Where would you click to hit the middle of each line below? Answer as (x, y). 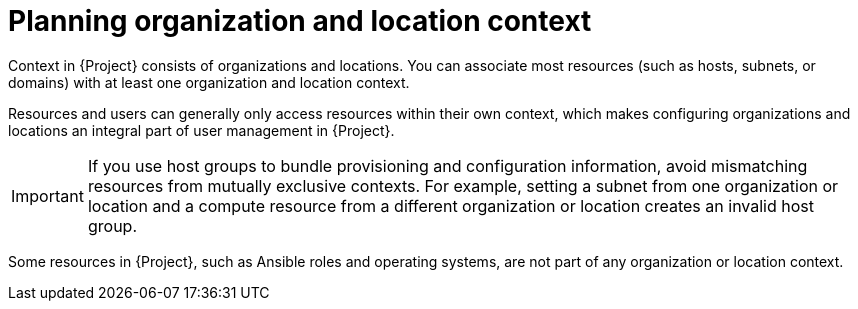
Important (47, 195)
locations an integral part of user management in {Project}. (201, 130)
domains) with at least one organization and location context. (209, 82)
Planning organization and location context (300, 21)
